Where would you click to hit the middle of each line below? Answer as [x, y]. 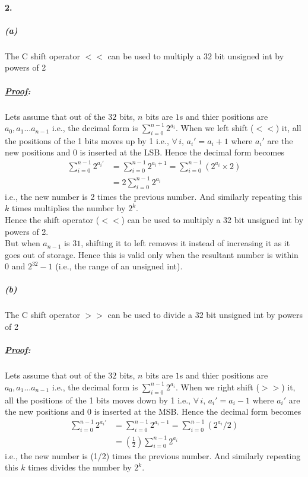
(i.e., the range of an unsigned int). [119, 266]
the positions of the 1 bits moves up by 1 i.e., [87, 140]
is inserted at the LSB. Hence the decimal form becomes [182, 152]
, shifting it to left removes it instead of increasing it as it [185, 243]
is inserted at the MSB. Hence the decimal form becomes [198, 411]
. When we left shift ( [215, 128]
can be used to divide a [150, 315]
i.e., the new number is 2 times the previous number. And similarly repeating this [153, 196]
